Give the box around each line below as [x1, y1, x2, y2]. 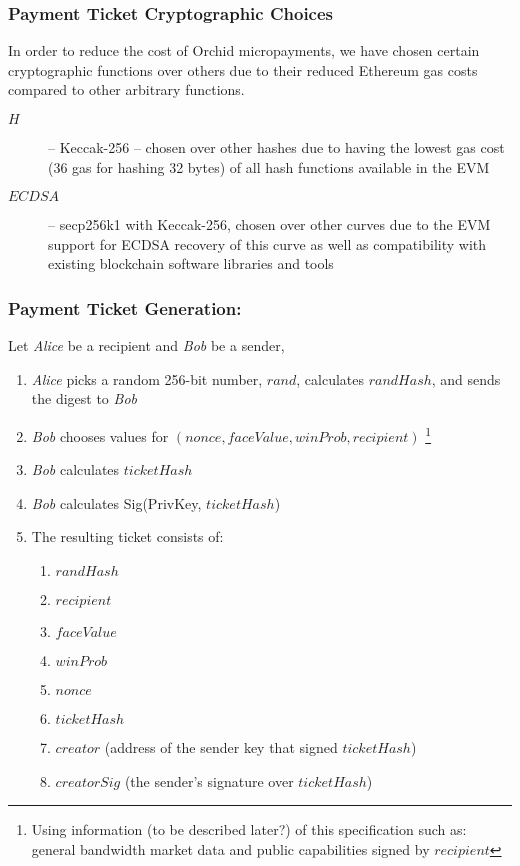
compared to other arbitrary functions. [8, 79, 245, 100]
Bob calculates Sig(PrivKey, [31, 492, 202, 513]
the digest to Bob [31, 388, 137, 409]
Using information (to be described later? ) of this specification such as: [31, 819, 467, 840]
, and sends [431, 368, 501, 389]
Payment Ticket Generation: [8, 295, 242, 320]
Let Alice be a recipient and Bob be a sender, [8, 335, 285, 356]
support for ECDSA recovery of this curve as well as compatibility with [48, 233, 487, 254]
